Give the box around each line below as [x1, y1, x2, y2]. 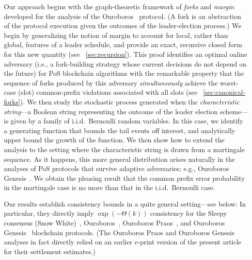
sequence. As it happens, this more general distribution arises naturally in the [4, 154, 235, 164]
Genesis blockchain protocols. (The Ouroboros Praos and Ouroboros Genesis [4, 227, 235, 237]
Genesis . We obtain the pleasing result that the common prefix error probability [4, 173, 245, 183]
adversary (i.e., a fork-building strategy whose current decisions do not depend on [4, 58, 247, 69]
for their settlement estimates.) [4, 246, 96, 256]
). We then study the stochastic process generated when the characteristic [20, 96, 240, 106]
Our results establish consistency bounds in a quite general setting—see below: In [4, 198, 246, 208]
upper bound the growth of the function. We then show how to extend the [4, 135, 225, 145]
